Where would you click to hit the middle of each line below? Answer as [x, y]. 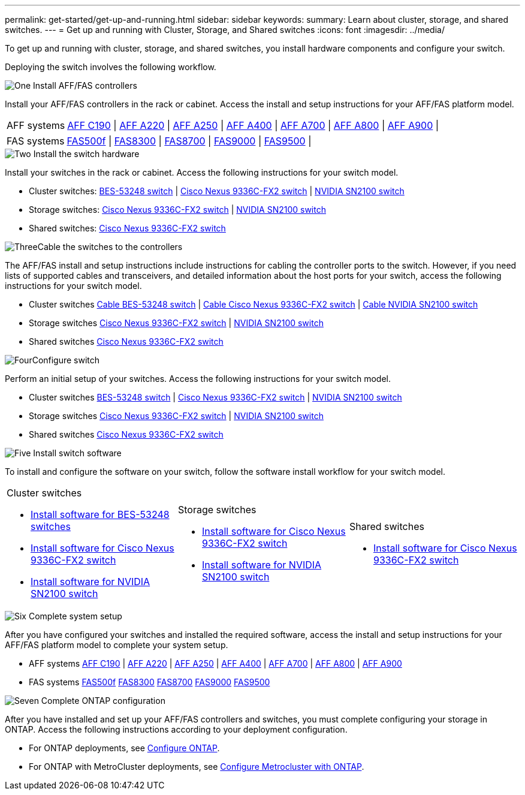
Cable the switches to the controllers [110, 247]
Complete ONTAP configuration [103, 701]
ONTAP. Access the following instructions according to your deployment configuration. [176, 729]
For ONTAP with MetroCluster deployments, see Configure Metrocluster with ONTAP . [197, 767]
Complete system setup [75, 616]
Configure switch [66, 360]
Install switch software [77, 453]
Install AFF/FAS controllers [85, 85]
